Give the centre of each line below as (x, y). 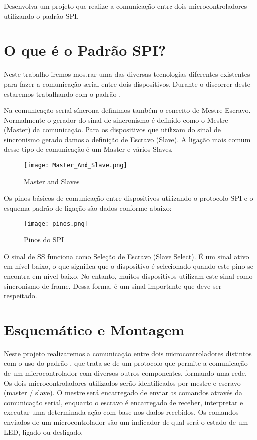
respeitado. (21, 295)
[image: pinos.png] (56, 224)
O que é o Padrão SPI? (85, 50)
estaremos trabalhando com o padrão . (63, 93)
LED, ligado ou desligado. (43, 431)
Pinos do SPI (44, 240)
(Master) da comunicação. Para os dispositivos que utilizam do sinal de (112, 130)
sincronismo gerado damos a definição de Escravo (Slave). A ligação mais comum (127, 139)
